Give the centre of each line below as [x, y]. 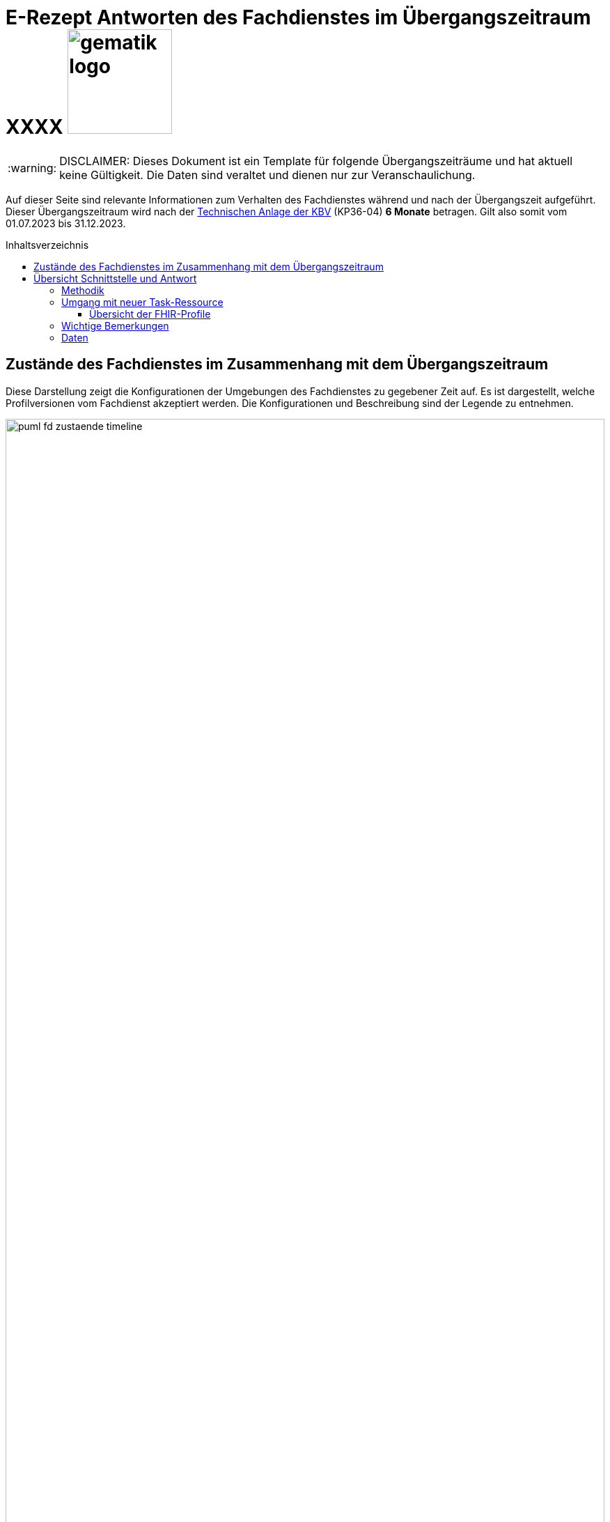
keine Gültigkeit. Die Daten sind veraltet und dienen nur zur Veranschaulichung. [267, 175]
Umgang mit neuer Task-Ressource [142, 302]
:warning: [32, 168]
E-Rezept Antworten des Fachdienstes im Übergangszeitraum [298, 17]
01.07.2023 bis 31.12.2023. [66, 223]
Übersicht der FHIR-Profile [150, 314]
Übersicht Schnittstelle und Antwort [115, 278]
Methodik [83, 290]
